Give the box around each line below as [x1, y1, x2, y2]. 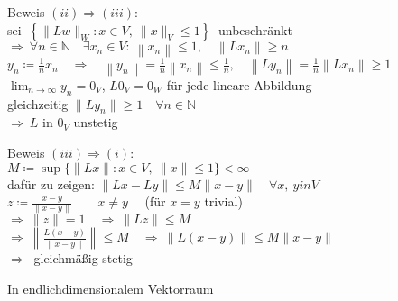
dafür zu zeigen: [7, 174, 95, 193]
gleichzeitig [7, 94, 69, 113]
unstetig [73, 113, 118, 132]
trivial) [204, 192, 243, 211]
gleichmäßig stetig [33, 249, 133, 268]
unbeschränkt [218, 20, 292, 39]
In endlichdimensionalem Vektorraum [7, 279, 214, 297]
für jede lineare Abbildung [166, 75, 312, 94]
